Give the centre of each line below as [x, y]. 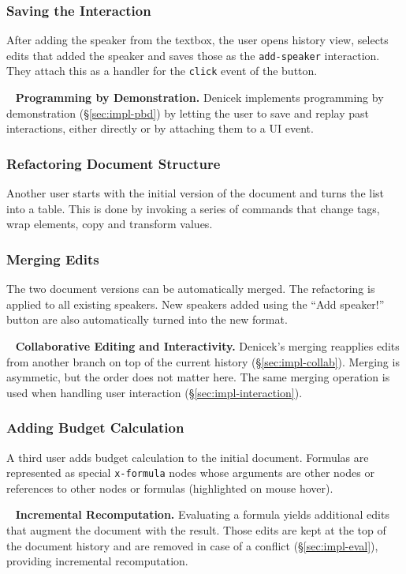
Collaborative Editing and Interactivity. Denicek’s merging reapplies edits [207, 345]
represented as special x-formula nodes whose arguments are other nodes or [190, 473]
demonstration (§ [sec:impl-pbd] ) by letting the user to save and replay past [188, 113]
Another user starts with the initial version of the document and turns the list [196, 193]
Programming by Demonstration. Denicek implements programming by [199, 98]
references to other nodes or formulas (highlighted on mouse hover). [170, 488]
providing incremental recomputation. [97, 561]
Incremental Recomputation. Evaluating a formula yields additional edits [202, 514]
